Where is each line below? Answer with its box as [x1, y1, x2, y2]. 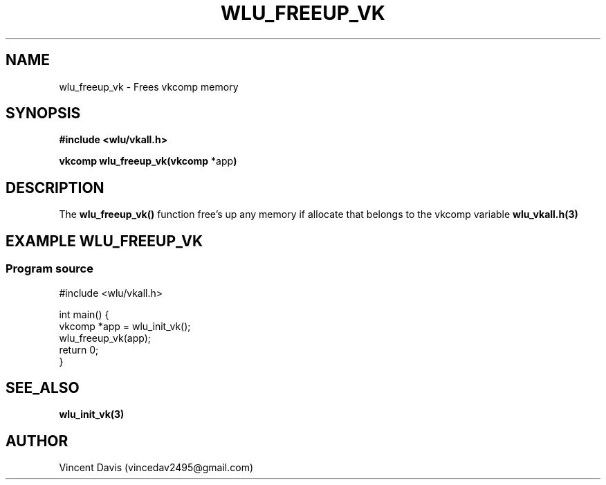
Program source [6, 262, 93, 276]
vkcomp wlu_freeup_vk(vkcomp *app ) [59, 155, 237, 167]
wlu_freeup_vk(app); [59, 331, 151, 344]
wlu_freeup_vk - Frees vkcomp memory [59, 80, 239, 93]
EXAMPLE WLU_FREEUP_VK [6, 232, 203, 250]
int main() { [59, 308, 109, 320]
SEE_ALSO [6, 378, 80, 396]
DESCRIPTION [6, 179, 104, 196]
